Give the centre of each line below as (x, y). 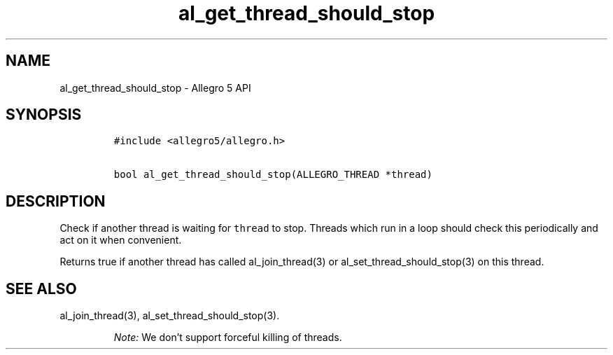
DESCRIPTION (56, 201)
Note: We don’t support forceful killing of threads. (228, 337)
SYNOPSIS (44, 115)
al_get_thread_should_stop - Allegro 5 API (155, 88)
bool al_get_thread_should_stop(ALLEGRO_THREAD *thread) (273, 175)
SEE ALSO (41, 288)
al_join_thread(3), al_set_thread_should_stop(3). (170, 316)
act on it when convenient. (121, 240)
